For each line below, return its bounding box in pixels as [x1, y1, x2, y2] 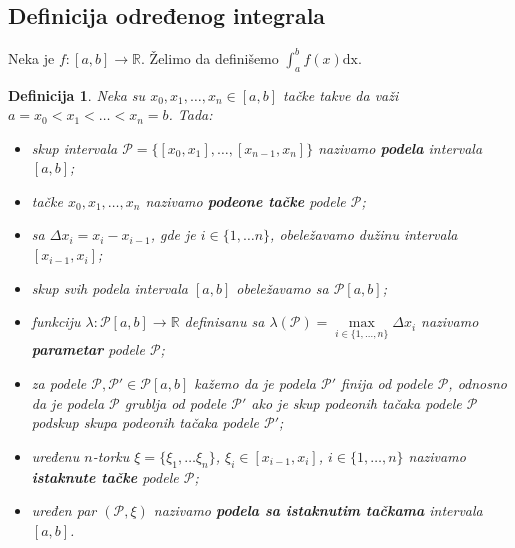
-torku [92, 445, 130, 466]
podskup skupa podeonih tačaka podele [31, 412, 260, 433]
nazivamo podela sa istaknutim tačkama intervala [153, 500, 483, 521]
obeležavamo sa [236, 277, 329, 298]
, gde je [150, 224, 196, 245]
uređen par [31, 500, 97, 521]
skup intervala [31, 137, 118, 158]
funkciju [31, 311, 81, 332]
